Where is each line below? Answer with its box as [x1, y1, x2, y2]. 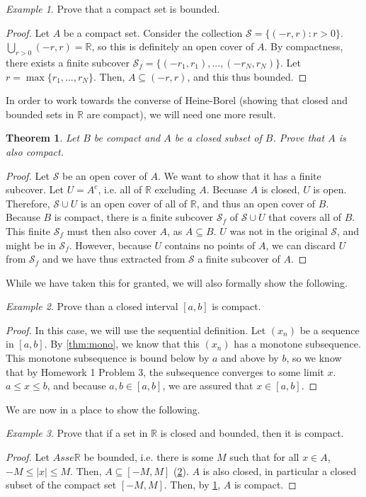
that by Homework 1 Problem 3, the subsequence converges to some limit [6, 364, 324, 379]
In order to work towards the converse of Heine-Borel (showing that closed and [6, 93, 348, 108]
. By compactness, [264, 39, 343, 54]
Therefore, [6, 195, 50, 210]
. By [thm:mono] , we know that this [44, 336, 200, 351]
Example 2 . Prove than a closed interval [6, 299, 178, 314]
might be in [6, 237, 56, 252]
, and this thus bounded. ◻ [187, 69, 307, 84]
